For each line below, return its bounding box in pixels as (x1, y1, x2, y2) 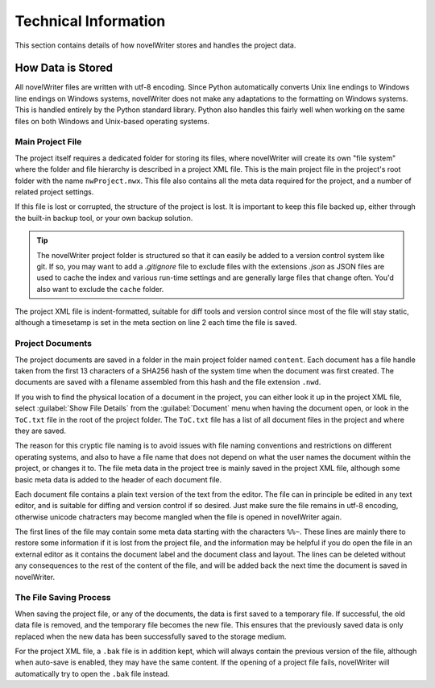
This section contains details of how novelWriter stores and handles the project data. (14, 40, 296, 50)
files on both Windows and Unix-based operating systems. (14, 116, 209, 126)
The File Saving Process (14, 592, 111, 603)
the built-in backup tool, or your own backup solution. (14, 213, 193, 223)
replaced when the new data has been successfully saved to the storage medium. (14, 632, 287, 641)
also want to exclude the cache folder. (36, 284, 164, 294)
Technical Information (14, 12, 166, 30)
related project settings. (14, 186, 94, 197)
